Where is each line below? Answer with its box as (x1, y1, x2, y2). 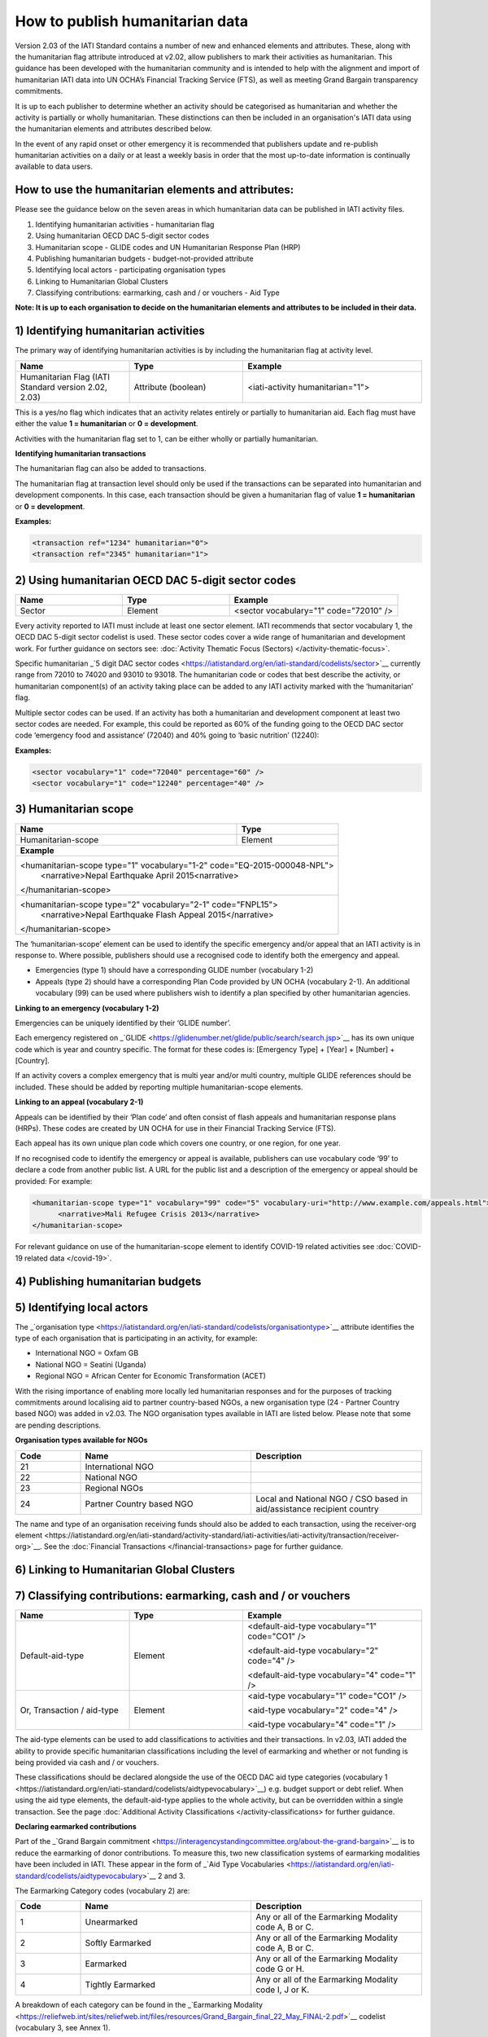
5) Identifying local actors (15, 1300, 149, 1314)
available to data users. (15, 161, 94, 171)
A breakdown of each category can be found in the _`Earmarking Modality (15, 2000, 264, 2010)
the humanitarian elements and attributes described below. (15, 124, 212, 134)
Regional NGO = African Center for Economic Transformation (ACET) (35, 1371, 266, 1381)
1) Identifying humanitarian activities (15, 324, 205, 338)
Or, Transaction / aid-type (20, 1705, 120, 1716)
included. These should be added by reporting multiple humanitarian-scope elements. (15, 1082, 303, 1092)
